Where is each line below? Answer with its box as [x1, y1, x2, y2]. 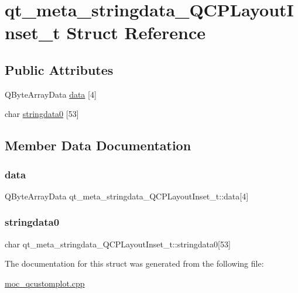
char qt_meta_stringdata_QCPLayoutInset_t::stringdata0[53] [5, 237, 231, 250]
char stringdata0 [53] [5, 108, 79, 120]
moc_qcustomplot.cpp [5, 277, 85, 289]
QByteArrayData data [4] [5, 88, 97, 100]
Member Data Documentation [5, 136, 191, 154]
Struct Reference [66, 20, 206, 44]
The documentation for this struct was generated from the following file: [5, 257, 264, 270]
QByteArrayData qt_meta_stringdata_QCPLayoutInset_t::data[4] [5, 189, 249, 202]
